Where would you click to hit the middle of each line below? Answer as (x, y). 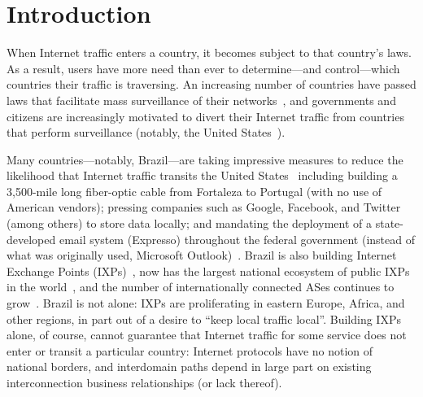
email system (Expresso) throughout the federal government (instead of (237, 239)
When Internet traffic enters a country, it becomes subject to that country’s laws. (209, 52)
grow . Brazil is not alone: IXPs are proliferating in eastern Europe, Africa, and (206, 303)
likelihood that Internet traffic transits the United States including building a (202, 175)
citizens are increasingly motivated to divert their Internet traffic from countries (205, 116)
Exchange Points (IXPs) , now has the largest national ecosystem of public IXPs (208, 270)
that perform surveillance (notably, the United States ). (146, 132)
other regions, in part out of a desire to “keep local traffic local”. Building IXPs (204, 318)
